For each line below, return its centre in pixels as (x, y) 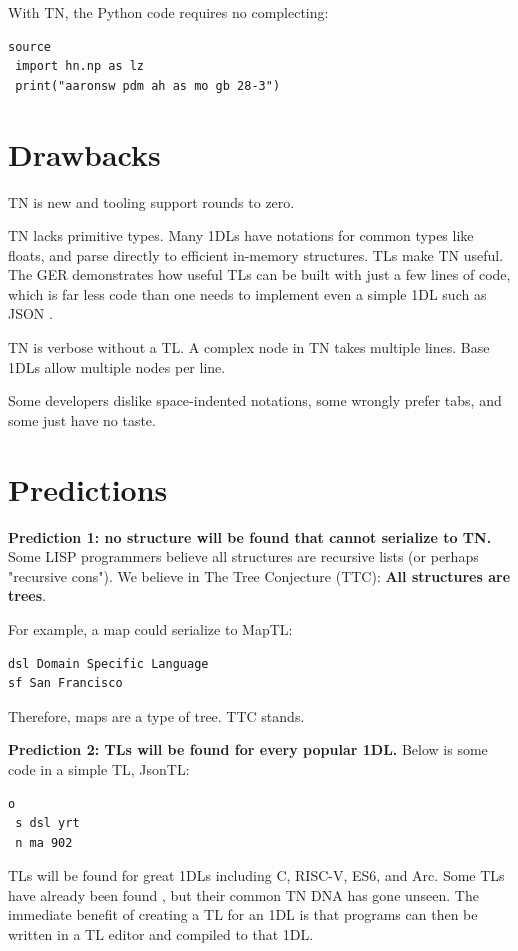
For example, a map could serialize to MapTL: (150, 628)
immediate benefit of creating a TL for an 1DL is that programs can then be (243, 914)
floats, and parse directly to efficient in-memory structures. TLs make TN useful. (256, 254)
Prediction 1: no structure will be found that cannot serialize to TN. (250, 536)
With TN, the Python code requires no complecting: (168, 12)
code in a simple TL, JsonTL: (99, 768)
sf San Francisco (65, 683)
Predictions (88, 488)
